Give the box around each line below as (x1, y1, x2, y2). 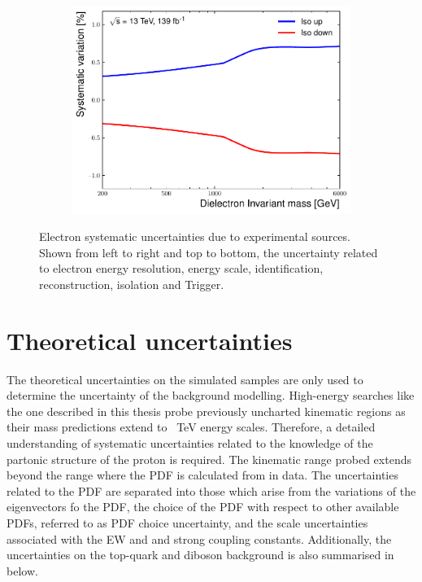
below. (7, 562, 38, 579)
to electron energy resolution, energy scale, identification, (39, 260, 324, 277)
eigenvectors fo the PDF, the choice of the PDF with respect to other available (7, 498, 399, 515)
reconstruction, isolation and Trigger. (39, 275, 224, 292)
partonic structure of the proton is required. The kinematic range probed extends (7, 450, 411, 467)
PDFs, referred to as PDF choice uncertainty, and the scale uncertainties (7, 514, 368, 531)
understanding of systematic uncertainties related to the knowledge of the (7, 435, 373, 452)
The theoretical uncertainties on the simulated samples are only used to (7, 370, 363, 387)
